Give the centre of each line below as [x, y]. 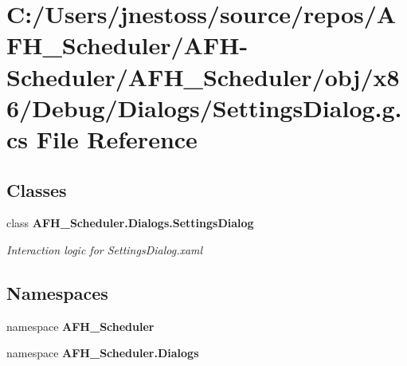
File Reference [117, 138]
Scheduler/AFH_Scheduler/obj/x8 [203, 76]
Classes [37, 189]
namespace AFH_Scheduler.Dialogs [103, 353]
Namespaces [57, 292]
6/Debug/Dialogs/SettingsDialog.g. [204, 107]
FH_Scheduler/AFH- [127, 45]
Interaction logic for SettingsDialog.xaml [105, 249]
